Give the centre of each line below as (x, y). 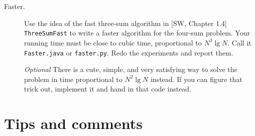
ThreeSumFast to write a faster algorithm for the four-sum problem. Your (137, 33)
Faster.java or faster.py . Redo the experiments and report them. (129, 52)
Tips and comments (73, 123)
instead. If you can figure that (196, 79)
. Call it (239, 42)
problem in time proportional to (73, 79)
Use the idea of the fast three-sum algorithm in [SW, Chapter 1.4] (126, 23)
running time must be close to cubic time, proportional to (113, 42)
